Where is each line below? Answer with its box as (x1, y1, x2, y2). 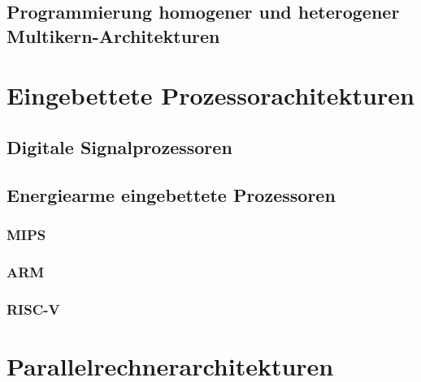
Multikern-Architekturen (7, 23, 220, 48)
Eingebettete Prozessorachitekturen (7, 79, 414, 112)
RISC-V (7, 298, 60, 319)
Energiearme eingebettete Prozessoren (7, 182, 336, 207)
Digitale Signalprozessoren (7, 134, 232, 159)
